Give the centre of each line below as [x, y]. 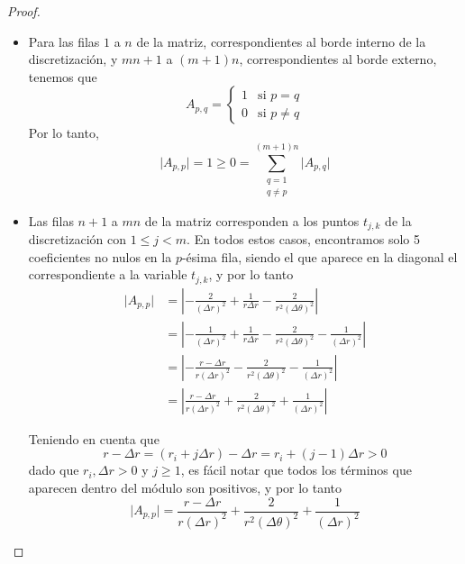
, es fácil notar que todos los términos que [296, 470]
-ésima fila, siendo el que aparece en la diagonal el [319, 256]
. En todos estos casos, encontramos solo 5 [304, 238]
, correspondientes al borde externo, [338, 59]
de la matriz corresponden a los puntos [252, 220]
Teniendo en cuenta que [94, 438]
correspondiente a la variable [108, 274]
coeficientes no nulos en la [100, 256]
